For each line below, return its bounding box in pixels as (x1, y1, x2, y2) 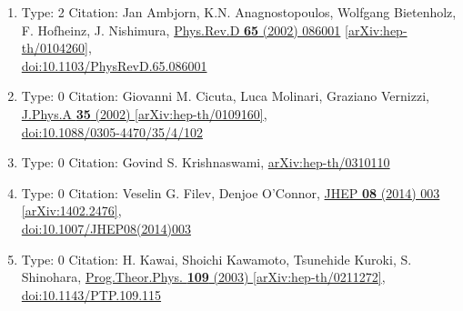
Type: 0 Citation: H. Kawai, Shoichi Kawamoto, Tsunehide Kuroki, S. (21, 249, 412, 268)
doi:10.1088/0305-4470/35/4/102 (21, 122, 203, 141)
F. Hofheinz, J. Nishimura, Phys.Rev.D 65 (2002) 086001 (21, 20, 341, 39)
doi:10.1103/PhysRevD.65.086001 (21, 55, 207, 75)
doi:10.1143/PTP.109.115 (21, 285, 162, 304)
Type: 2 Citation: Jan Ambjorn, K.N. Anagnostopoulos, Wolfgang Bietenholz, (21, 3, 457, 21)
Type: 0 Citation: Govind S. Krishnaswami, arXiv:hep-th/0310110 (21, 153, 390, 172)
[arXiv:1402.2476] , (21, 201, 122, 220)
